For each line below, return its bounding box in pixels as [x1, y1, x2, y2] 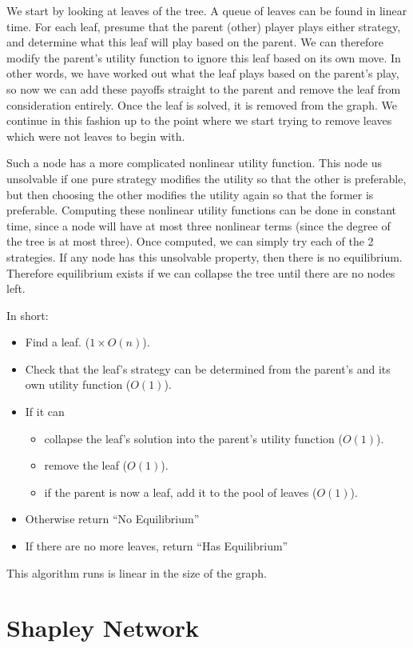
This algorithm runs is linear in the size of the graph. [6, 564, 267, 581]
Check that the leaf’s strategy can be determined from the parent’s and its [25, 360, 391, 377]
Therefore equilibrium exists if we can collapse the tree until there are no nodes [6, 264, 395, 281]
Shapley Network [6, 611, 200, 644]
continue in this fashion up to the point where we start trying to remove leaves [6, 112, 392, 129]
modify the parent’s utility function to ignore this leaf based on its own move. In [6, 49, 401, 66]
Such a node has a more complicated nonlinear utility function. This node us [6, 154, 383, 171]
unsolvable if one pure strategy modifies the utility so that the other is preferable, [6, 170, 407, 186]
